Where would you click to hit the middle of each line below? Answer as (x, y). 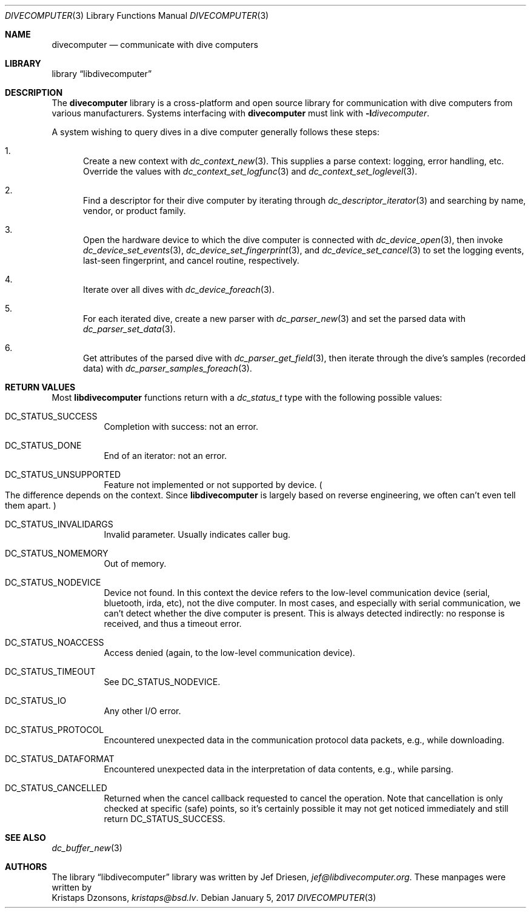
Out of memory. (135, 564)
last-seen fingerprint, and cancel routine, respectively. (191, 260)
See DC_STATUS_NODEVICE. (162, 682)
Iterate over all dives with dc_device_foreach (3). (179, 289)
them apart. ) (31, 505)
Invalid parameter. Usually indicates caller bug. (197, 534)
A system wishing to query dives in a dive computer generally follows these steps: (215, 132)
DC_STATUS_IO (36, 701)
